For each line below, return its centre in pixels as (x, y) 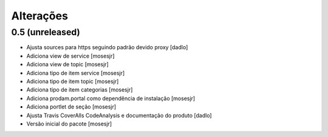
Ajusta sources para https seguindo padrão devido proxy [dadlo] (107, 47)
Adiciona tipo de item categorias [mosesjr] (80, 90)
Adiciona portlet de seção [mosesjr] (71, 107)
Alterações (39, 16)
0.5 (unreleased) (46, 32)
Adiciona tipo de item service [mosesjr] (76, 73)
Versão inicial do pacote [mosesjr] (69, 124)
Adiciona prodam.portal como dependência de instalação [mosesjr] (111, 98)
